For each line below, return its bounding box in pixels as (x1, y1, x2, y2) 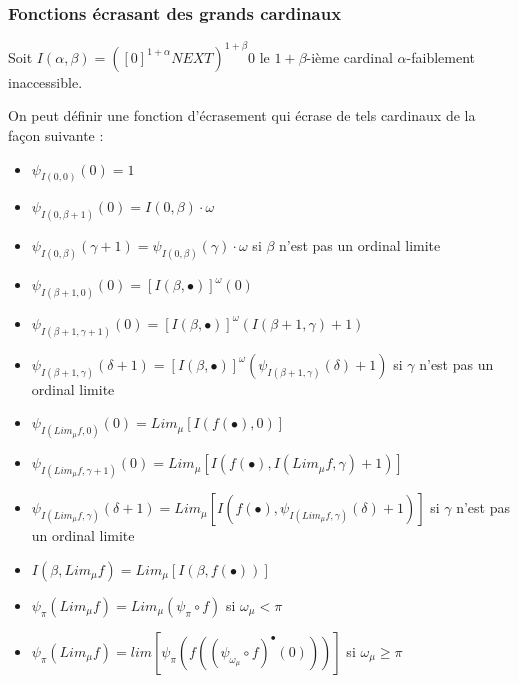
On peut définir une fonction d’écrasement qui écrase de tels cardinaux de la (8, 105, 476, 126)
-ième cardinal (306, 46, 393, 67)
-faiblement (406, 46, 476, 67)
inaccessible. (8, 71, 83, 92)
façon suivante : (8, 124, 104, 145)
